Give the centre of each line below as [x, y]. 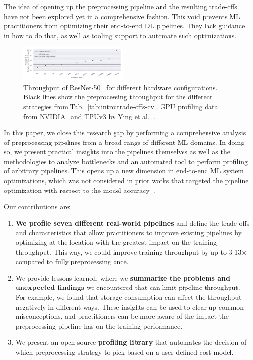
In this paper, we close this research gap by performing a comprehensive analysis [125, 132]
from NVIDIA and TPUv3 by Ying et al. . [89, 116]
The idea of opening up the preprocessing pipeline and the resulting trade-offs [121, 6]
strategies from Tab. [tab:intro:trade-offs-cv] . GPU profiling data [121, 106]
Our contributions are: [37, 206]
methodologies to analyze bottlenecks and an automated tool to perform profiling [126, 161]
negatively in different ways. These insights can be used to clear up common [130, 306]
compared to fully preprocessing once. [72, 261]
